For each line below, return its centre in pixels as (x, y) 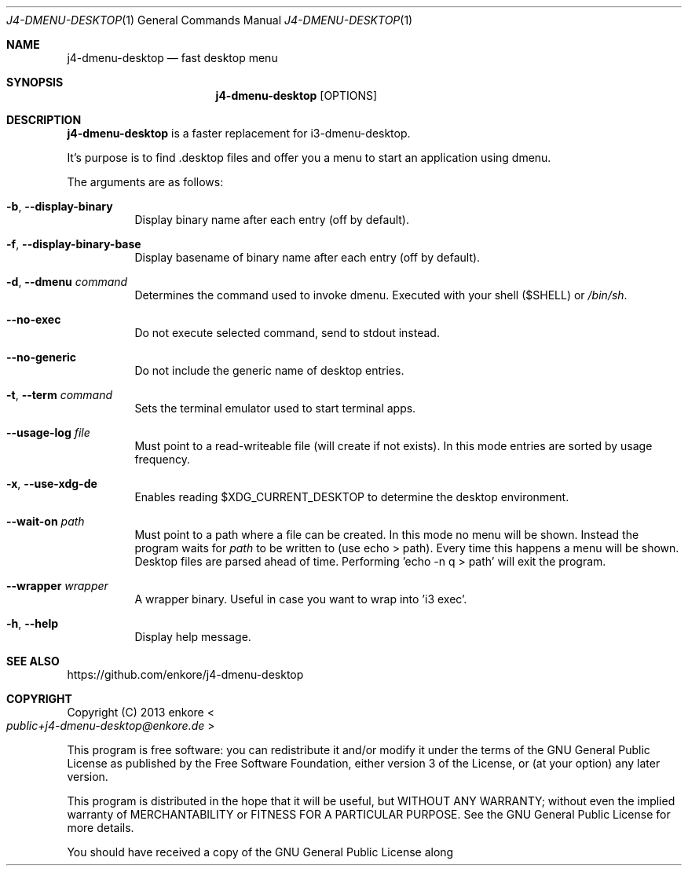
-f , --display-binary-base (74, 244)
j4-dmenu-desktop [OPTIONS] (296, 95)
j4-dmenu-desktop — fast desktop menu (172, 58)
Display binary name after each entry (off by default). (272, 220)
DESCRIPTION (44, 120)
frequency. (163, 459)
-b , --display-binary (60, 206)
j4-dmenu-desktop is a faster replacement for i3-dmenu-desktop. (239, 133)
